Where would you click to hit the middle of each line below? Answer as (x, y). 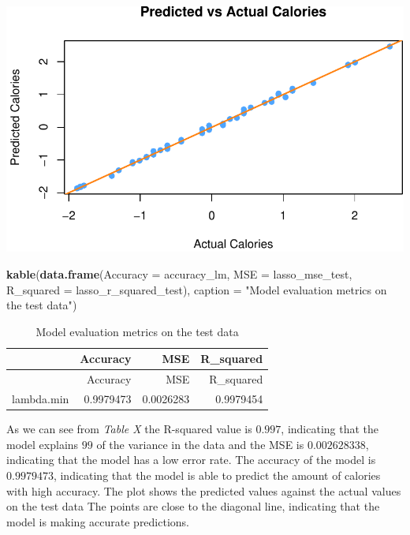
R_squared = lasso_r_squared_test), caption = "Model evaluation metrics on (197, 289)
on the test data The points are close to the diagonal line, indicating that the (193, 506)
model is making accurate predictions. (98, 521)
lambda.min (41, 399)
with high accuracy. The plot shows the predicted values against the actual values (204, 490)
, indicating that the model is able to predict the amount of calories (217, 475)
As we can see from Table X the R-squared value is (129, 429)
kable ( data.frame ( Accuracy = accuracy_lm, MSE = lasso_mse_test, (179, 273)
